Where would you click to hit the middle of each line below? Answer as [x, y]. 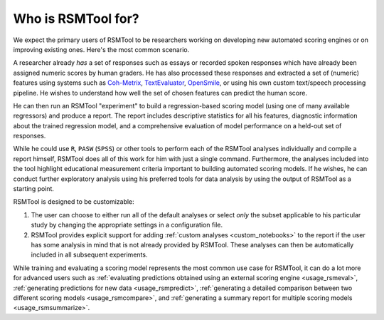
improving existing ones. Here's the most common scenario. [101, 49]
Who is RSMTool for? [76, 19]
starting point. [34, 189]
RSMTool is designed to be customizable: [74, 202]
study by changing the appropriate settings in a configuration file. [127, 225]
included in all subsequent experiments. [89, 255]
